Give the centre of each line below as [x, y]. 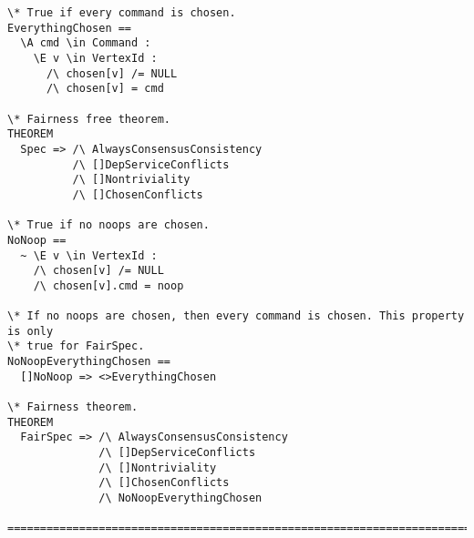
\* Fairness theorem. [73, 407]
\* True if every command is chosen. [122, 13]
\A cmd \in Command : [86, 43]
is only [31, 331]
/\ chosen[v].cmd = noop [108, 285]
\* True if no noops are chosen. [108, 225]
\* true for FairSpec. [76, 346]
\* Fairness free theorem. [89, 119]
